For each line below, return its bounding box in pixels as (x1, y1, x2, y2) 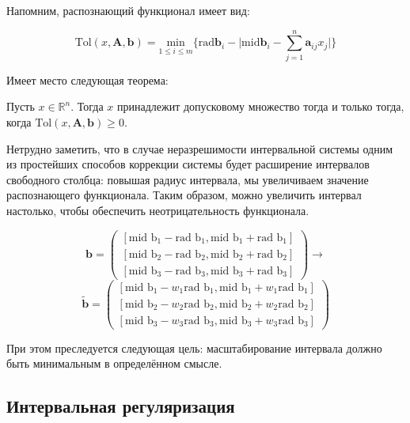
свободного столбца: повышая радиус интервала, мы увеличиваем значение (6, 171, 369, 187)
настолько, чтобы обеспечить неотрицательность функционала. (6, 202, 309, 218)
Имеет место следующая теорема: (6, 71, 169, 88)
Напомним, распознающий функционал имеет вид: (6, 2, 250, 18)
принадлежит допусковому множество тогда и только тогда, (117, 98, 404, 115)
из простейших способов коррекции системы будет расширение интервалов (6, 156, 370, 172)
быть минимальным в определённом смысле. (6, 355, 222, 372)
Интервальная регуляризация (6, 394, 235, 418)
